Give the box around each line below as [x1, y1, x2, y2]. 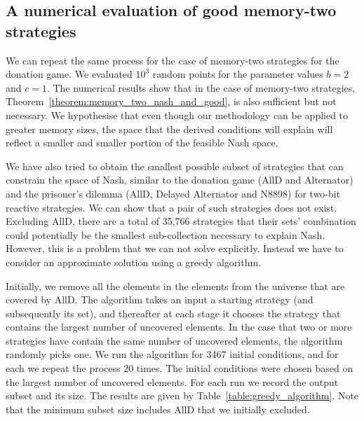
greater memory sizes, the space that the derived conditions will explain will [6, 121, 333, 136]
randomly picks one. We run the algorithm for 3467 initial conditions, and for [6, 347, 339, 361]
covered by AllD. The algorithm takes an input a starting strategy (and [6, 292, 314, 307]
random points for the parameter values [152, 67, 323, 81]
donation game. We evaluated [6, 67, 133, 81]
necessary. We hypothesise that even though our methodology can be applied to [6, 107, 349, 122]
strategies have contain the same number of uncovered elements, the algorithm [6, 333, 343, 347]
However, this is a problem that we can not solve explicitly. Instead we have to [6, 241, 344, 256]
